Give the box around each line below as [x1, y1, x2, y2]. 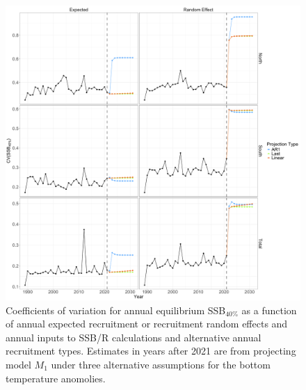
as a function [241, 302, 297, 317]
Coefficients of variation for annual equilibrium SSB [6, 302, 226, 317]
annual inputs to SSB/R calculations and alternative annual [6, 330, 261, 344]
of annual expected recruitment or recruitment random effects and [6, 316, 288, 331]
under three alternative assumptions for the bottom [51, 357, 271, 371]
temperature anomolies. [6, 371, 106, 385]
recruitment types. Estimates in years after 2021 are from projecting [6, 343, 296, 358]
